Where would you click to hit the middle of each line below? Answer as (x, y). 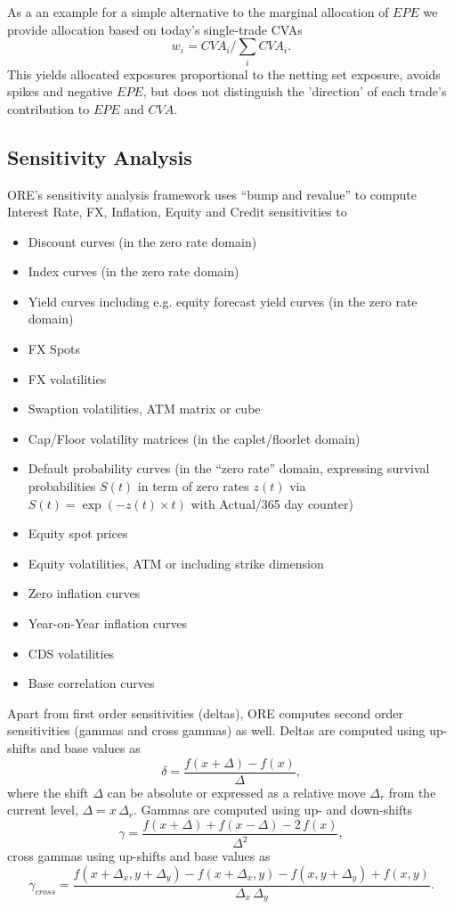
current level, (43, 810)
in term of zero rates (193, 486)
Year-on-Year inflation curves (108, 623)
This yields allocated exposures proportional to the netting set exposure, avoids (224, 74)
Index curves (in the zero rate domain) (134, 271)
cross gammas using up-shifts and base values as (139, 856)
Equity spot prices (78, 533)
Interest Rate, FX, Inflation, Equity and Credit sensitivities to (177, 212)
